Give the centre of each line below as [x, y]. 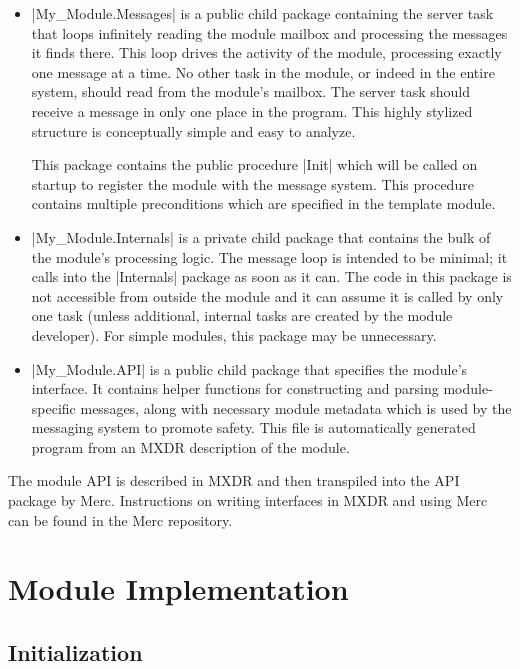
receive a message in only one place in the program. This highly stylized [252, 110]
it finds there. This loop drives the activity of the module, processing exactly [266, 52]
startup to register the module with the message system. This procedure [252, 183]
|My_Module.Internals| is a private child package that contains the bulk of [261, 236]
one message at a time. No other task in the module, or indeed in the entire [263, 71]
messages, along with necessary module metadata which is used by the [296, 407]
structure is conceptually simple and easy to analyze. [193, 130]
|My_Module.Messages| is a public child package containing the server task [262, 13]
